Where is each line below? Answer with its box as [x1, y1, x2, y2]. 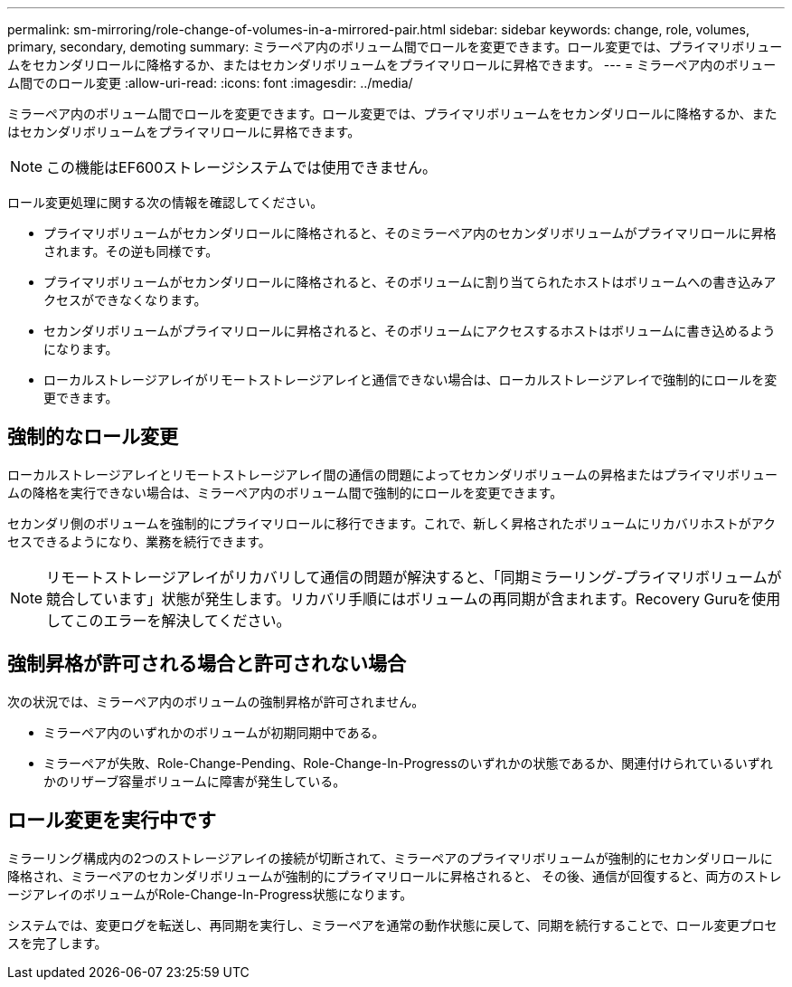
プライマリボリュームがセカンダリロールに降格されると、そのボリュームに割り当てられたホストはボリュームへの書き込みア [43, 274, 777, 289]
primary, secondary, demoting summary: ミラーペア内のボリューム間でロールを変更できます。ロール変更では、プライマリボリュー [7, 39, 783, 54]
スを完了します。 [7, 935, 108, 951]
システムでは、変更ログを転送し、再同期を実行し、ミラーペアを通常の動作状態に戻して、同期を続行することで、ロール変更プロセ [7, 916, 778, 933]
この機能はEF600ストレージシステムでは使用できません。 [46, 158, 437, 176]
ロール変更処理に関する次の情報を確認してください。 [7, 195, 324, 210]
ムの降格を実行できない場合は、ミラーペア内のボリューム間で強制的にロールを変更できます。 [7, 484, 563, 500]
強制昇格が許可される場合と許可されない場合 [7, 652, 406, 676]
